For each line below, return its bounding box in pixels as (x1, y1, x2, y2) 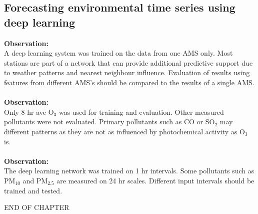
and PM (22, 175, 48, 185)
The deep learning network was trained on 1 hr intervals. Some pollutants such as (4, 165, 254, 176)
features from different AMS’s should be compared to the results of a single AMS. (4, 77, 254, 87)
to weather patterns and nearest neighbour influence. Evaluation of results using (4, 67, 250, 78)
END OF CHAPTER (4, 202, 69, 212)
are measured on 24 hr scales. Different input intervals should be (56, 175, 254, 185)
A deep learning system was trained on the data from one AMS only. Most (4, 48, 233, 58)
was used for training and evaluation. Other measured (58, 106, 224, 117)
